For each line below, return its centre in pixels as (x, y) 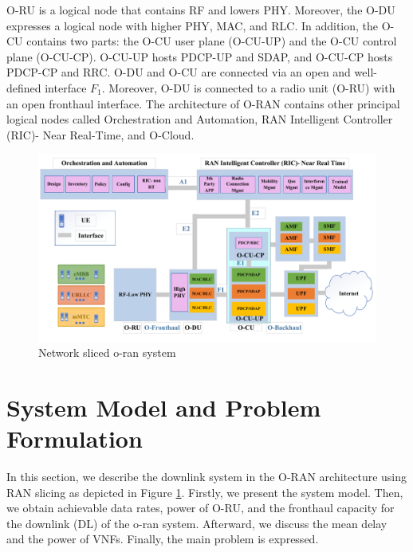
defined (24, 87)
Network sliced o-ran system (107, 352)
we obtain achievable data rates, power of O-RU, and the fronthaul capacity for (201, 508)
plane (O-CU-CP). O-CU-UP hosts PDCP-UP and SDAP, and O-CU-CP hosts (200, 56)
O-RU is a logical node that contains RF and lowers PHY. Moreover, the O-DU (201, 10)
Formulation (75, 438)
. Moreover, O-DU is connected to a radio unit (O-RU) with (248, 87)
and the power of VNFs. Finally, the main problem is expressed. (163, 539)
